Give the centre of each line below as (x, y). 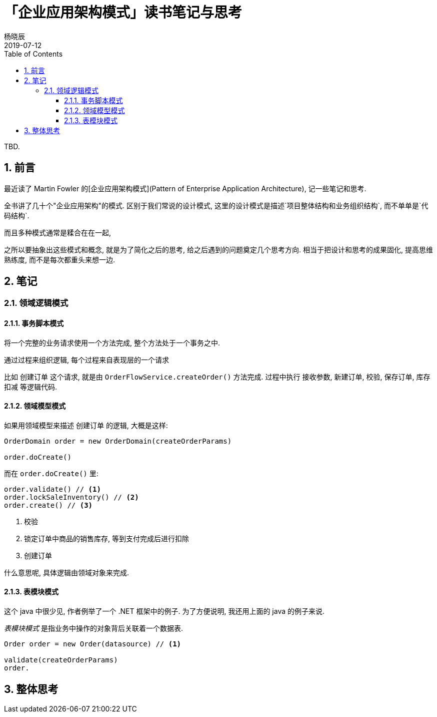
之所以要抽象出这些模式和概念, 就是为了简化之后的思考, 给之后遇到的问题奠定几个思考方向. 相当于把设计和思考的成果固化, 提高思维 (218, 249)
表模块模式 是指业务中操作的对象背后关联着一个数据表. (93, 628)
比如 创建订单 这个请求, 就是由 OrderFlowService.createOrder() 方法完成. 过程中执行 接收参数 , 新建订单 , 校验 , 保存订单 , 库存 (217, 377)
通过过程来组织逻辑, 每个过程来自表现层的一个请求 (86, 360)
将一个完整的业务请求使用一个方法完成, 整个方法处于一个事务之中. (112, 342)
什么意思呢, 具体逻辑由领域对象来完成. (67, 572)
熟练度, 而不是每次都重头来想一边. (60, 259)
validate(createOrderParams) (61, 660)
